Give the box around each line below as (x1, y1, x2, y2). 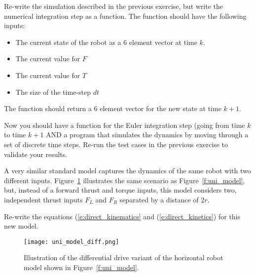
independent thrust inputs (4, 194, 83, 204)
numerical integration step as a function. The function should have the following (4, 10, 247, 21)
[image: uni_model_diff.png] (24, 238, 119, 245)
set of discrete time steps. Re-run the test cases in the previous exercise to (4, 139, 228, 149)
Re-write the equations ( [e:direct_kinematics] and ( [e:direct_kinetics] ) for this (4, 211, 241, 221)
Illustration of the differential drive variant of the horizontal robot (24, 252, 223, 263)
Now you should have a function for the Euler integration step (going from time (4, 119, 245, 130)
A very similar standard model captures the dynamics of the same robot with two (4, 165, 251, 176)
